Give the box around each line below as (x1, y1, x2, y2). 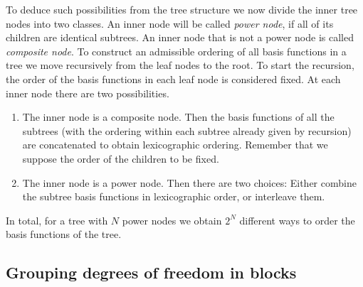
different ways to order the (239, 212, 355, 227)
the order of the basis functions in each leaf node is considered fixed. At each (6, 71, 341, 86)
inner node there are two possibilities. (6, 85, 169, 100)
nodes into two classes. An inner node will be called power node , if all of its (6, 16, 334, 31)
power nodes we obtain (122, 212, 222, 227)
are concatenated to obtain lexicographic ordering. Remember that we (22, 137, 328, 152)
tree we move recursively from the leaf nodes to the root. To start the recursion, (6, 58, 354, 72)
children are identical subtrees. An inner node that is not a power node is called (6, 30, 354, 45)
